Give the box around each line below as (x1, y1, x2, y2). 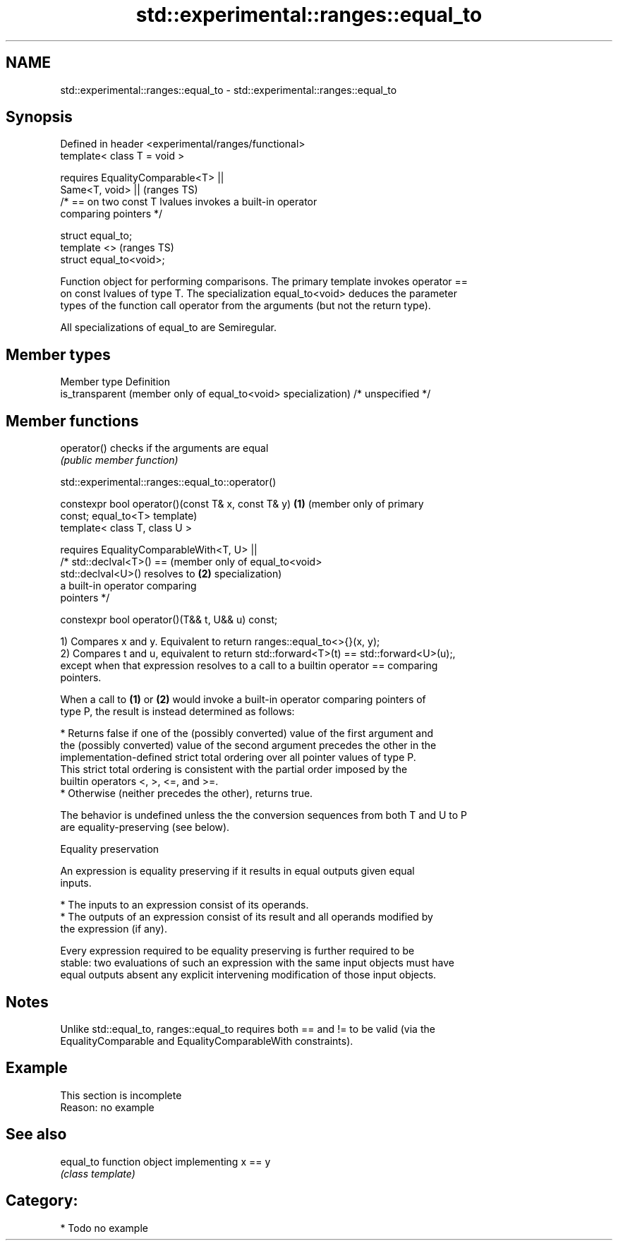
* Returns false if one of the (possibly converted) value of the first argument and (60, 727, 434, 740)
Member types (6, 345, 111, 364)
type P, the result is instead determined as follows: (60, 705, 295, 718)
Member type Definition (60, 376, 170, 388)
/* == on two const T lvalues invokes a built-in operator (60, 196, 317, 208)
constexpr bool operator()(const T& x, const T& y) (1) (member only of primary (60, 498, 424, 510)
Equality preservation (60, 843, 159, 856)
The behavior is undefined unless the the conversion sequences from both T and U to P (60, 809, 468, 822)
